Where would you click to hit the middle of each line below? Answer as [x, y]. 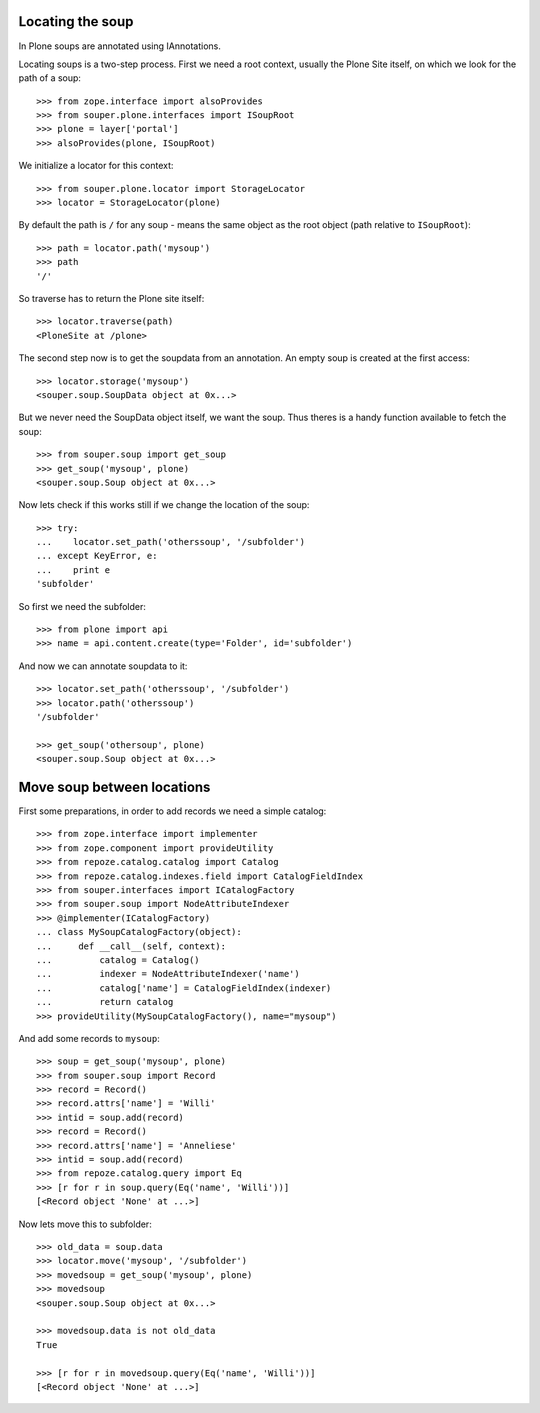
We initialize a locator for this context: [96, 166]
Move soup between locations [114, 786]
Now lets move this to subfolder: [85, 1224]
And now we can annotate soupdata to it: [103, 666]
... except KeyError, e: [97, 556]
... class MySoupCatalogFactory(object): [139, 932]
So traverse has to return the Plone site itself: [111, 298]
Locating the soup [76, 21]
